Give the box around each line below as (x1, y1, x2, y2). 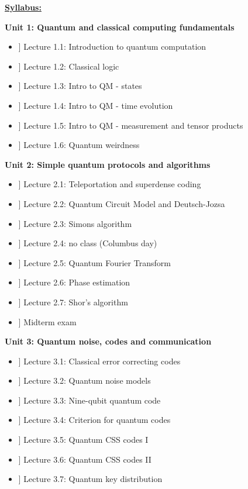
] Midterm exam (18, 315, 77, 328)
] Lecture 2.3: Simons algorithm (18, 217, 132, 229)
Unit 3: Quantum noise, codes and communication (5, 335, 212, 347)
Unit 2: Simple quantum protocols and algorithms (5, 158, 211, 170)
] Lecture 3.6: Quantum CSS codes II (18, 453, 151, 465)
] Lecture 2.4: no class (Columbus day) (18, 237, 157, 249)
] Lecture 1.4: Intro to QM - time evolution (18, 99, 173, 111)
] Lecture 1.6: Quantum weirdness (18, 139, 140, 151)
